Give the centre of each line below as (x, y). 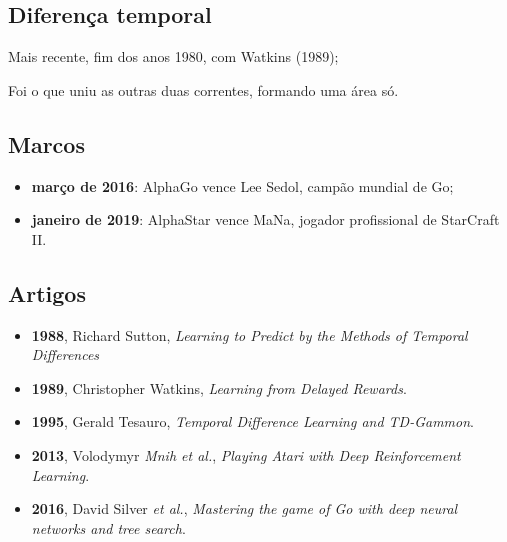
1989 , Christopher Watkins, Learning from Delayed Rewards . (219, 387)
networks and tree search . (108, 527)
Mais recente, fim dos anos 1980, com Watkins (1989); (173, 56)
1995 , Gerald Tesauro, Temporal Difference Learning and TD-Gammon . (252, 421)
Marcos (46, 143)
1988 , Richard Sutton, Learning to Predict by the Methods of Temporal (249, 334)
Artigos (47, 292)
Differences (65, 354)
